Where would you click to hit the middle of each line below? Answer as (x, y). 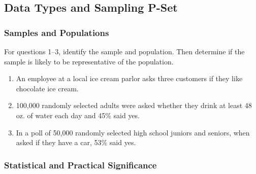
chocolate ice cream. (47, 88)
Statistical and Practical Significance (81, 165)
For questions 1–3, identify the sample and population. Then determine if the (124, 51)
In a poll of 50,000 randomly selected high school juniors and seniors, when (133, 132)
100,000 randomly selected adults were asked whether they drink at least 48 (134, 105)
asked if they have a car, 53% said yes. (76, 142)
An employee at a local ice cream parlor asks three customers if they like (129, 78)
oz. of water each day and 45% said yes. (78, 115)
